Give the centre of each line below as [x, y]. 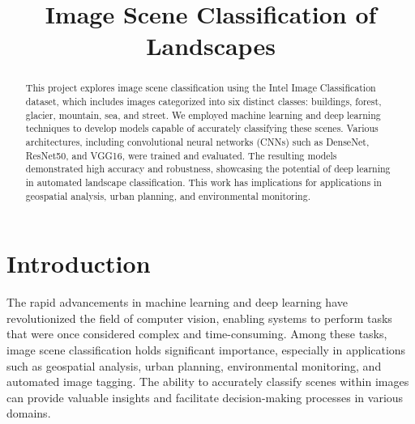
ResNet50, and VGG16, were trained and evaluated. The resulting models [181, 155]
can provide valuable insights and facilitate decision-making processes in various [205, 397]
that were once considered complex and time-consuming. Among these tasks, [197, 334]
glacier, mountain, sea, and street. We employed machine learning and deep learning [203, 114]
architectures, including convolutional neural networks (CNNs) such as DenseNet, [197, 141]
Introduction [79, 263]
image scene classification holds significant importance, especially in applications [206, 349]
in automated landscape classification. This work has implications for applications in [203, 182]
